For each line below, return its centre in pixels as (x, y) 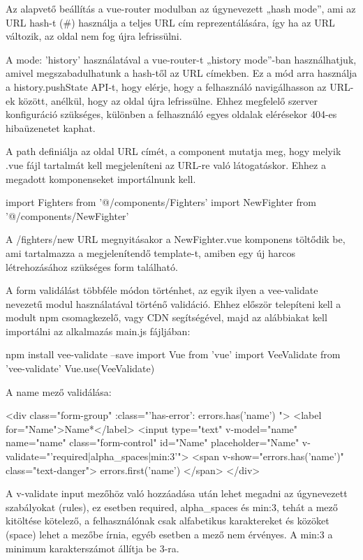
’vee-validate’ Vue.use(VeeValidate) (80, 368)
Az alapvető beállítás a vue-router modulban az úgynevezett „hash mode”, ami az (181, 8)
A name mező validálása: (59, 391)
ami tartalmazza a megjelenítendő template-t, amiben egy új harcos (151, 252)
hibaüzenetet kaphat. (51, 127)
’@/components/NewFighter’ (67, 215)
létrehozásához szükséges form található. (92, 266)
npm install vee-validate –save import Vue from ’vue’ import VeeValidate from (173, 354)
